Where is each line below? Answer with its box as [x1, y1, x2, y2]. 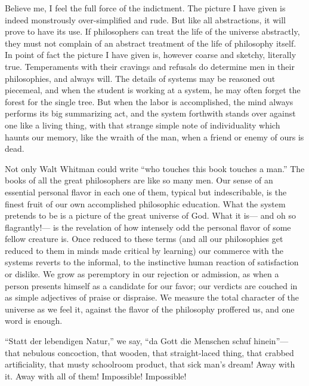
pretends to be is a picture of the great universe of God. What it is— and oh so [5, 209, 296, 222]
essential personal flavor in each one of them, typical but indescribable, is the [5, 185, 287, 198]
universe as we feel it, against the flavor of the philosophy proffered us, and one [5, 302, 295, 315]
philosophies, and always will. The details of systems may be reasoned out [5, 72, 276, 84]
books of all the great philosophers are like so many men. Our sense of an [5, 174, 273, 186]
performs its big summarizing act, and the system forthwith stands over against [5, 107, 296, 120]
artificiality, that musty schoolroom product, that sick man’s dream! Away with [5, 358, 295, 370]
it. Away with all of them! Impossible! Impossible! [5, 369, 187, 382]
